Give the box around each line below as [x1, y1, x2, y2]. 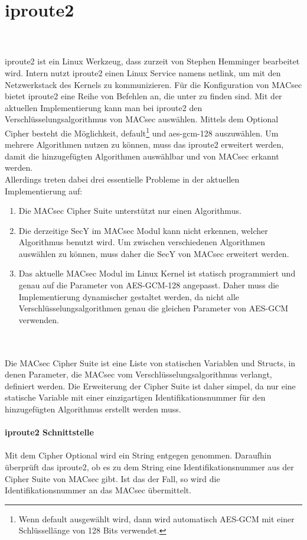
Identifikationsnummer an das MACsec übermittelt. [5, 484, 192, 496]
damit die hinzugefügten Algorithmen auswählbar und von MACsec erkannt [5, 149, 279, 162]
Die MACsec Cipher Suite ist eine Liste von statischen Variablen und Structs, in [5, 356, 296, 369]
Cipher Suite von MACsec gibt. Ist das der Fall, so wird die [5, 472, 220, 484]
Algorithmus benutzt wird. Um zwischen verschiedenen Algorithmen [18, 236, 266, 248]
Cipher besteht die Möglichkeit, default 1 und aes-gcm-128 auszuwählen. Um [5, 125, 279, 139]
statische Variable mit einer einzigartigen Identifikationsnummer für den [5, 391, 266, 404]
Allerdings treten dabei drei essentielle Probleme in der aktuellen [5, 173, 240, 185]
